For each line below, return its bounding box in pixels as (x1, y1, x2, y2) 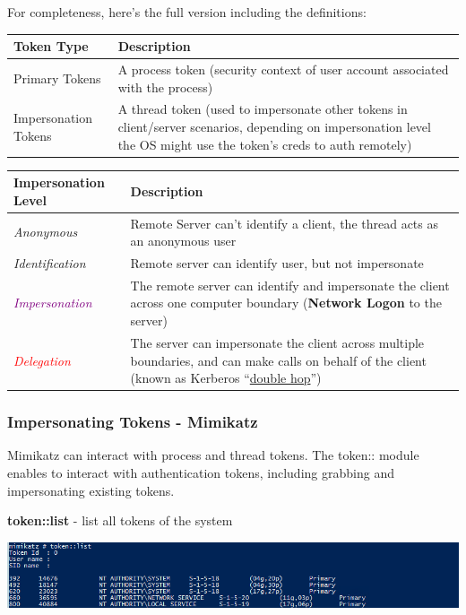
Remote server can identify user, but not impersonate (130, 254, 424, 273)
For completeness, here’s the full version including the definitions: (7, 3, 367, 21)
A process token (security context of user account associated (117, 59, 449, 78)
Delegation (13, 351, 71, 369)
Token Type (13, 37, 89, 56)
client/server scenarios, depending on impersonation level (117, 117, 431, 135)
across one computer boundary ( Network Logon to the (130, 293, 442, 312)
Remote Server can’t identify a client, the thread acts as (130, 213, 438, 232)
